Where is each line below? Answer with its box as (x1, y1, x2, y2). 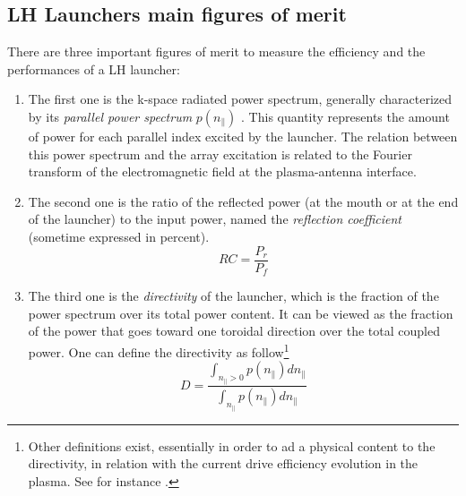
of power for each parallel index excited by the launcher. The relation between (28, 126, 458, 145)
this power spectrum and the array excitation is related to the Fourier (28, 144, 412, 163)
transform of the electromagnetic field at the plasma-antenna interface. (28, 162, 417, 181)
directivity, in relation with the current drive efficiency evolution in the (28, 454, 419, 473)
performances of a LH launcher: (7, 59, 180, 78)
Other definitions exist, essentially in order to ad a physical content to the (28, 436, 436, 455)
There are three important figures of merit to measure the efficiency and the (7, 42, 426, 61)
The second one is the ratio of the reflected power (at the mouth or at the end (28, 192, 459, 210)
